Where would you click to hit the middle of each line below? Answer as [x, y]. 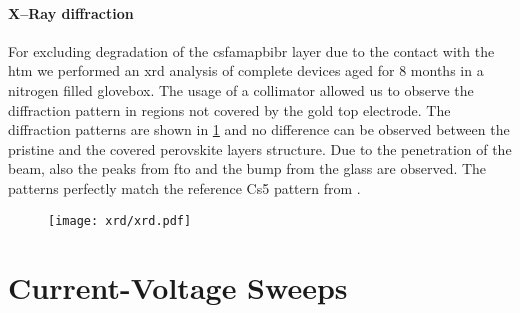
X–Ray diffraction [71, 12]
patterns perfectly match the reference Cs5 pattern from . [184, 187]
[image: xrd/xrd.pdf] [120, 220]
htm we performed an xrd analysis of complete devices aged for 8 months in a [246, 70]
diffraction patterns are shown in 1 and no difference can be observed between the [259, 129]
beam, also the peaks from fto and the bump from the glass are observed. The [247, 168]
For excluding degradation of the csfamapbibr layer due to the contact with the [251, 50]
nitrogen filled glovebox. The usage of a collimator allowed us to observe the [241, 89]
